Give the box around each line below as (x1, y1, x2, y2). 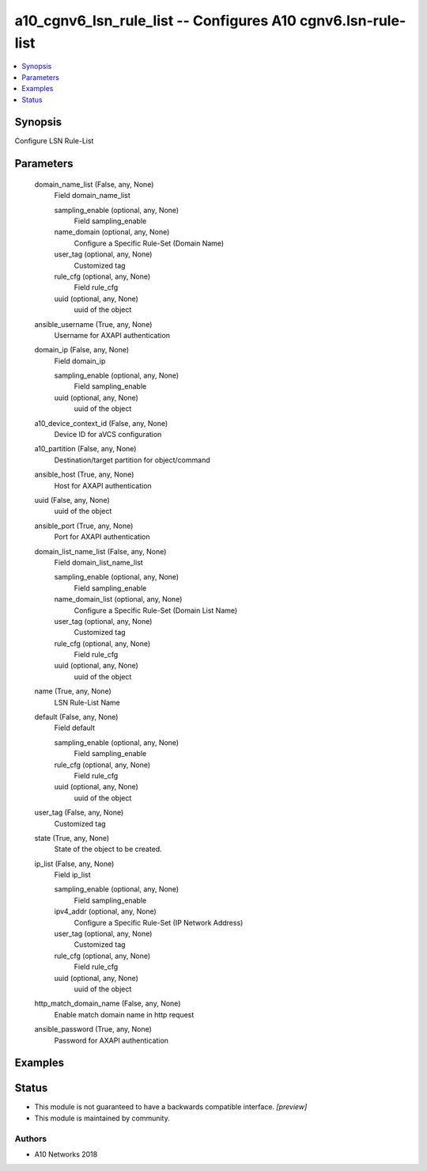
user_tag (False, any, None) (34, 808, 124, 817)
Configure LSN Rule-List (14, 136, 94, 146)
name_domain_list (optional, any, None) (54, 595, 183, 604)
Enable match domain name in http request (54, 1009, 195, 1019)
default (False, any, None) (34, 713, 119, 722)
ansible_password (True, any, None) (34, 1025, 152, 1034)
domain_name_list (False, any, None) (34, 179, 154, 189)
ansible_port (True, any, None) (34, 521, 134, 530)
